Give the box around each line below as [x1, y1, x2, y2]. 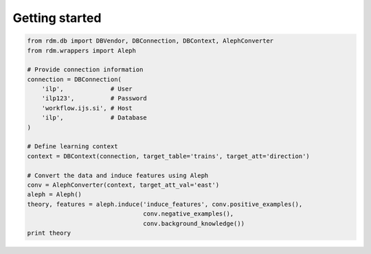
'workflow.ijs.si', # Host [41, 104, 133, 112]
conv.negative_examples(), [143, 210, 234, 218]
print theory [27, 229, 71, 237]
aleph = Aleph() [27, 191, 82, 198]
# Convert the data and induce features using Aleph [27, 172, 209, 179]
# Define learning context [27, 143, 118, 150]
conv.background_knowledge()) [143, 220, 245, 227]
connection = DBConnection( [27, 76, 122, 83]
